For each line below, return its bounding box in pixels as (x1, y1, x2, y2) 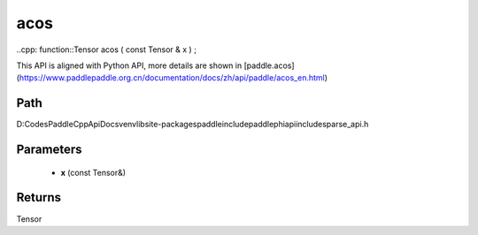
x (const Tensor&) (60, 167, 127, 178)
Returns (16, 190, 62, 205)
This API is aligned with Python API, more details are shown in (16, 60, 243, 71)
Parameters (16, 142, 82, 157)
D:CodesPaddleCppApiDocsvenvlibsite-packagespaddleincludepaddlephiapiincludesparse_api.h (16, 119, 369, 130)
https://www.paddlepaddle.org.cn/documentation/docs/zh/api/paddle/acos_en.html (19, 72, 325, 83)
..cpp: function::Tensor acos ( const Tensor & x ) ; (16, 44, 197, 55)
